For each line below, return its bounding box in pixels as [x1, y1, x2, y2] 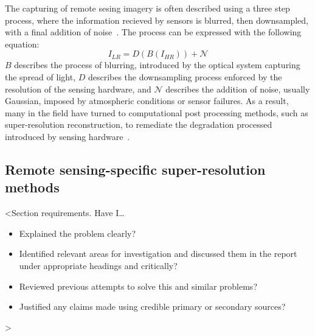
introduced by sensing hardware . [5, 130, 130, 142]
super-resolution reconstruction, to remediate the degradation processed [5, 118, 272, 131]
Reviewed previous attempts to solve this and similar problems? [19, 279, 257, 292]
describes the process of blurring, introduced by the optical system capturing [14, 58, 300, 71]
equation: [5, 37, 40, 50]
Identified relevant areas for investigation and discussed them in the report [19, 247, 297, 260]
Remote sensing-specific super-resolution [5, 159, 266, 178]
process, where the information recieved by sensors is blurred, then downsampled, [5, 13, 308, 26]
